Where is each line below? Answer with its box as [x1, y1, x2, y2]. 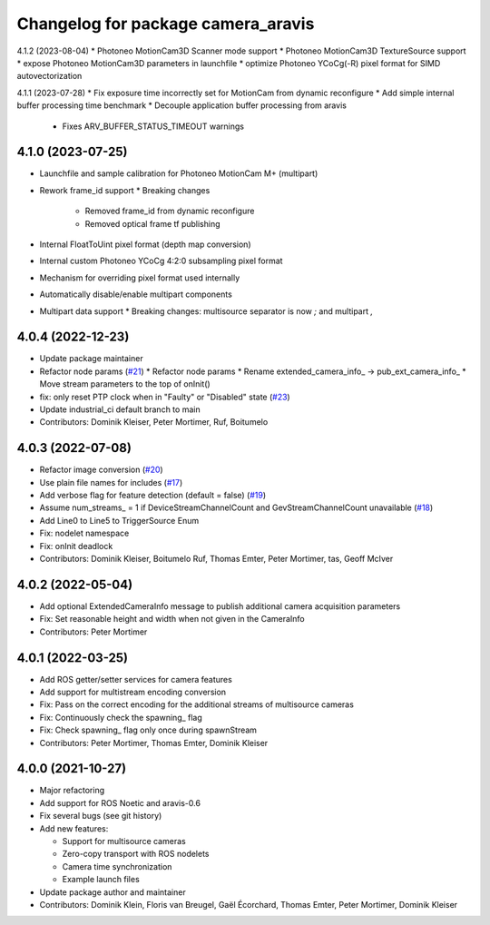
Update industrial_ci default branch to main [39, 404, 201, 415]
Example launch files [62, 874, 140, 885]
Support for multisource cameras [62, 836, 186, 847]
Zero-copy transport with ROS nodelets [62, 849, 210, 860]
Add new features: [39, 822, 109, 834]
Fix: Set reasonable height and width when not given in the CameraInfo [39, 614, 306, 625]
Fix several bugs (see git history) [39, 811, 162, 822]
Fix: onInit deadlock [39, 540, 113, 551]
